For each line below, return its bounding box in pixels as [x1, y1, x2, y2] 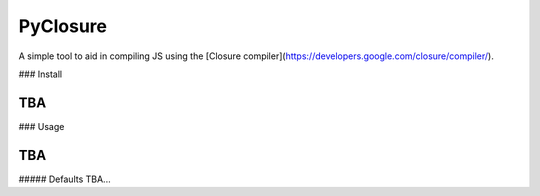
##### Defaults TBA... [18, 173, 111, 185]
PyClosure [18, 15, 107, 37]
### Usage [18, 120, 65, 132]
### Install [18, 68, 63, 80]
